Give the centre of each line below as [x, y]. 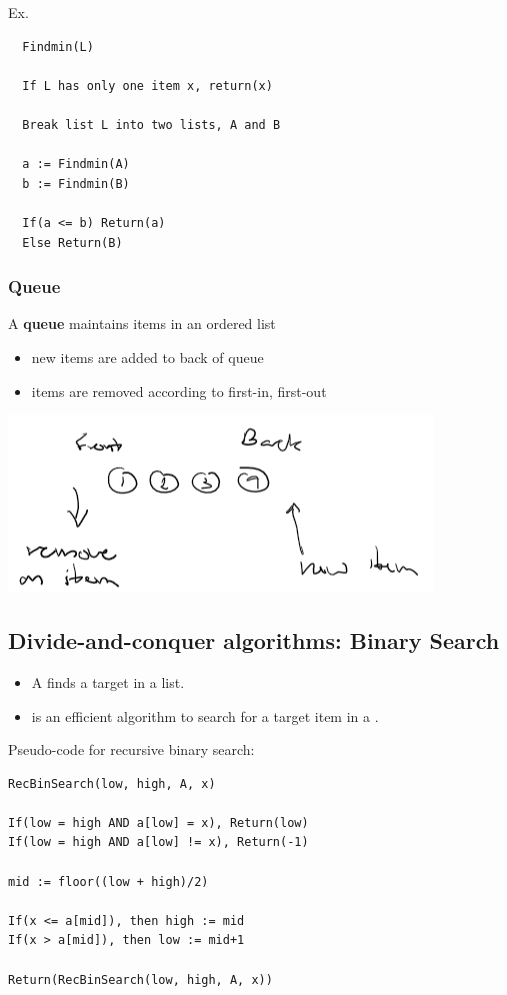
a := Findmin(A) [76, 164]
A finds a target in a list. [108, 681]
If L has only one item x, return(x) [147, 85]
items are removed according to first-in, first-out [179, 390]
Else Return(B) [72, 242]
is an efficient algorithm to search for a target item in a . [205, 715]
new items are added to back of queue [147, 356]
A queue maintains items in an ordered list [142, 323]
